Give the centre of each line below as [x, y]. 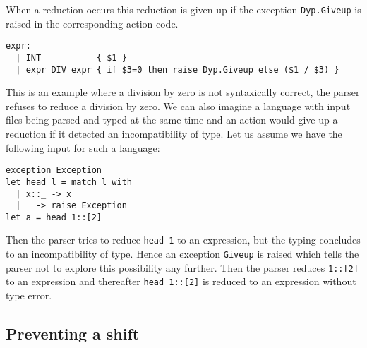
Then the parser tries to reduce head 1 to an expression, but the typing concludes [183, 240]
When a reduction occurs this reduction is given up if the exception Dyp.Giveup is [183, 9]
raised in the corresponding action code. [92, 23]
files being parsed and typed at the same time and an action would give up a [172, 120]
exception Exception [54, 170]
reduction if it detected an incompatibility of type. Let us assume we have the [174, 133]
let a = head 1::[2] [54, 217]
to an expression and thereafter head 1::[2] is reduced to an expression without [181, 281]
